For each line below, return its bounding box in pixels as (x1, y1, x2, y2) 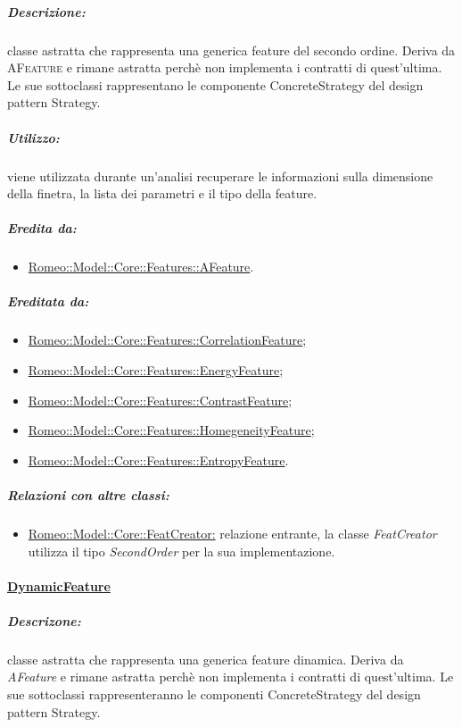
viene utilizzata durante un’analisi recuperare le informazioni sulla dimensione (7, 166, 433, 185)
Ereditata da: (7, 292, 89, 311)
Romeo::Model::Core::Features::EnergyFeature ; (28, 361, 284, 379)
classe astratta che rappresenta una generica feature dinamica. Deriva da (7, 649, 404, 668)
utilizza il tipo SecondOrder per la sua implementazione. (28, 541, 335, 560)
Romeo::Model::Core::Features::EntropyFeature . (28, 450, 289, 469)
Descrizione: (7, 2, 86, 21)
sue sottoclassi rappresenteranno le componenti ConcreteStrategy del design (7, 685, 421, 704)
